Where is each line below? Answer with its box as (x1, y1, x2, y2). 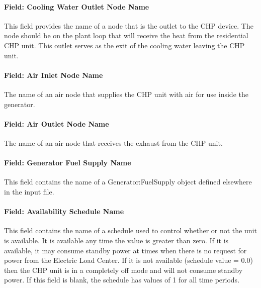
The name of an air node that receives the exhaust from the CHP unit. (4, 137, 223, 148)
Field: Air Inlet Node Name (4, 69, 103, 80)
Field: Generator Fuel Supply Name (4, 157, 131, 168)
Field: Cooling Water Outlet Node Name (4, 1, 149, 12)
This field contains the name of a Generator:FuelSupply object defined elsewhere (4, 176, 252, 187)
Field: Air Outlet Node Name (4, 118, 109, 129)
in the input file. (4, 186, 54, 197)
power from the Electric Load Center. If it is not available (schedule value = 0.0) (4, 255, 253, 265)
